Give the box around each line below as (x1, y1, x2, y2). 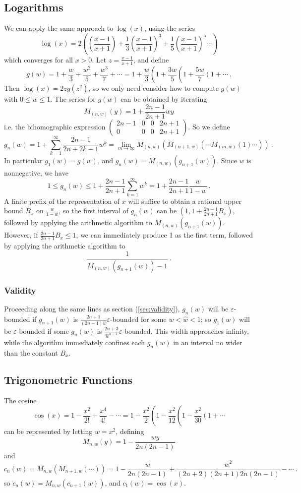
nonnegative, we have (4, 168, 68, 178)
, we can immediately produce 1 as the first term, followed (76, 230, 253, 240)
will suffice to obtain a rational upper (128, 195, 241, 206)
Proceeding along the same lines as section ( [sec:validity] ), (4, 303, 180, 313)
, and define (133, 54, 169, 64)
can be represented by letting (4, 426, 93, 436)
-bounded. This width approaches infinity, (122, 325, 249, 336)
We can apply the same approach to (4, 23, 114, 33)
